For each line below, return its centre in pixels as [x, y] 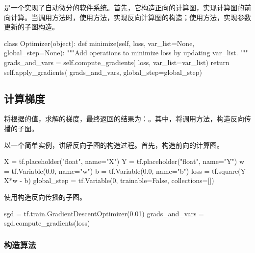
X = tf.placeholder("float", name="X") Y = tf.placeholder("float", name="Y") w [124, 161]
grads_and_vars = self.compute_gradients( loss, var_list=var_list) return [117, 62]
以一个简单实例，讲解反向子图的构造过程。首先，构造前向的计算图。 [114, 145]
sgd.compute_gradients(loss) [47, 223]
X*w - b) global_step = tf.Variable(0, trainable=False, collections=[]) [109, 180]
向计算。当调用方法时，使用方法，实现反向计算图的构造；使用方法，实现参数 [127, 17]
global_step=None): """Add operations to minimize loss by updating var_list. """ [126, 53]
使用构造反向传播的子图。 [45, 196]
